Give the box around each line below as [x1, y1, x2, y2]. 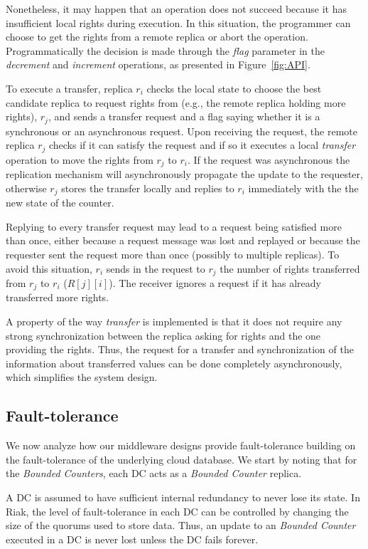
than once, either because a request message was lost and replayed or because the [6, 233, 360, 248]
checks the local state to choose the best [146, 80, 322, 95]
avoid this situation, [6, 261, 92, 276]
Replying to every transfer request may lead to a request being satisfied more [6, 219, 342, 234]
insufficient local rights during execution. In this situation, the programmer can [6, 15, 351, 30]
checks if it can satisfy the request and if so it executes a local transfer [48, 137, 356, 152]
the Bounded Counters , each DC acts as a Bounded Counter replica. [6, 466, 302, 481]
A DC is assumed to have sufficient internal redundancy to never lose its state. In [6, 489, 360, 504]
